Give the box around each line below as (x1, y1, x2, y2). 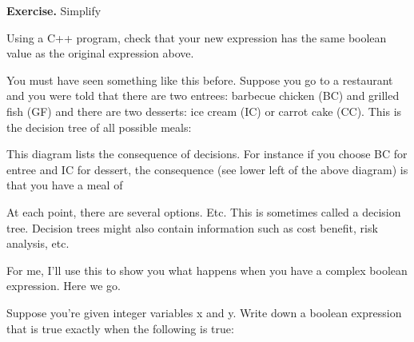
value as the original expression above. (6, 45, 194, 62)
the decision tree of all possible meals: (6, 118, 192, 135)
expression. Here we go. (6, 277, 121, 294)
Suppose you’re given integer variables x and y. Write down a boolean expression (6, 304, 402, 320)
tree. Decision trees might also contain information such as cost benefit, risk (6, 219, 378, 236)
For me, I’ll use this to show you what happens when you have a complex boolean (6, 261, 408, 278)
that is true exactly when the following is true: (6, 320, 234, 336)
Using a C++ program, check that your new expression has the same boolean (6, 29, 387, 46)
